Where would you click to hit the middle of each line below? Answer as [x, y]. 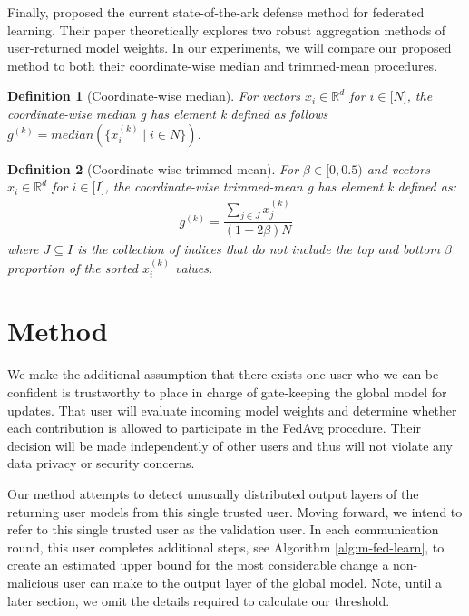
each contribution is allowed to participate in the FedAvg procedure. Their [214, 428]
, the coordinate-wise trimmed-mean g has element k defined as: [280, 186]
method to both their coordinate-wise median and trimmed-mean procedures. [223, 65]
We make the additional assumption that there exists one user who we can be [223, 374]
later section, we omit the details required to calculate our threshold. [199, 600]
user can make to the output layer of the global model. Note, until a [252, 582]
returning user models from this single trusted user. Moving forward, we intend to [235, 511]
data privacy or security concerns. [101, 463]
